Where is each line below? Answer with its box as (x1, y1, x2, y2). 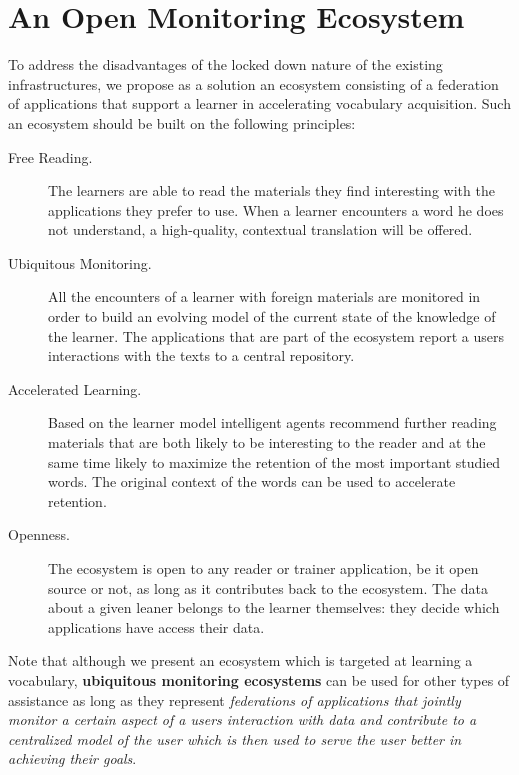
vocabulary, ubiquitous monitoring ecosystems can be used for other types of (8, 669, 510, 690)
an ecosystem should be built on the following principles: (8, 112, 356, 133)
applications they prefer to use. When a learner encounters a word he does (48, 199, 504, 220)
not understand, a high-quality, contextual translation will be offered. (48, 219, 473, 240)
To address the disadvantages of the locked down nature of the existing (8, 54, 443, 75)
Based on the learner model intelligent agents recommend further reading (48, 412, 497, 433)
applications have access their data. (48, 616, 265, 637)
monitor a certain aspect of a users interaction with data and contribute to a (8, 709, 477, 730)
